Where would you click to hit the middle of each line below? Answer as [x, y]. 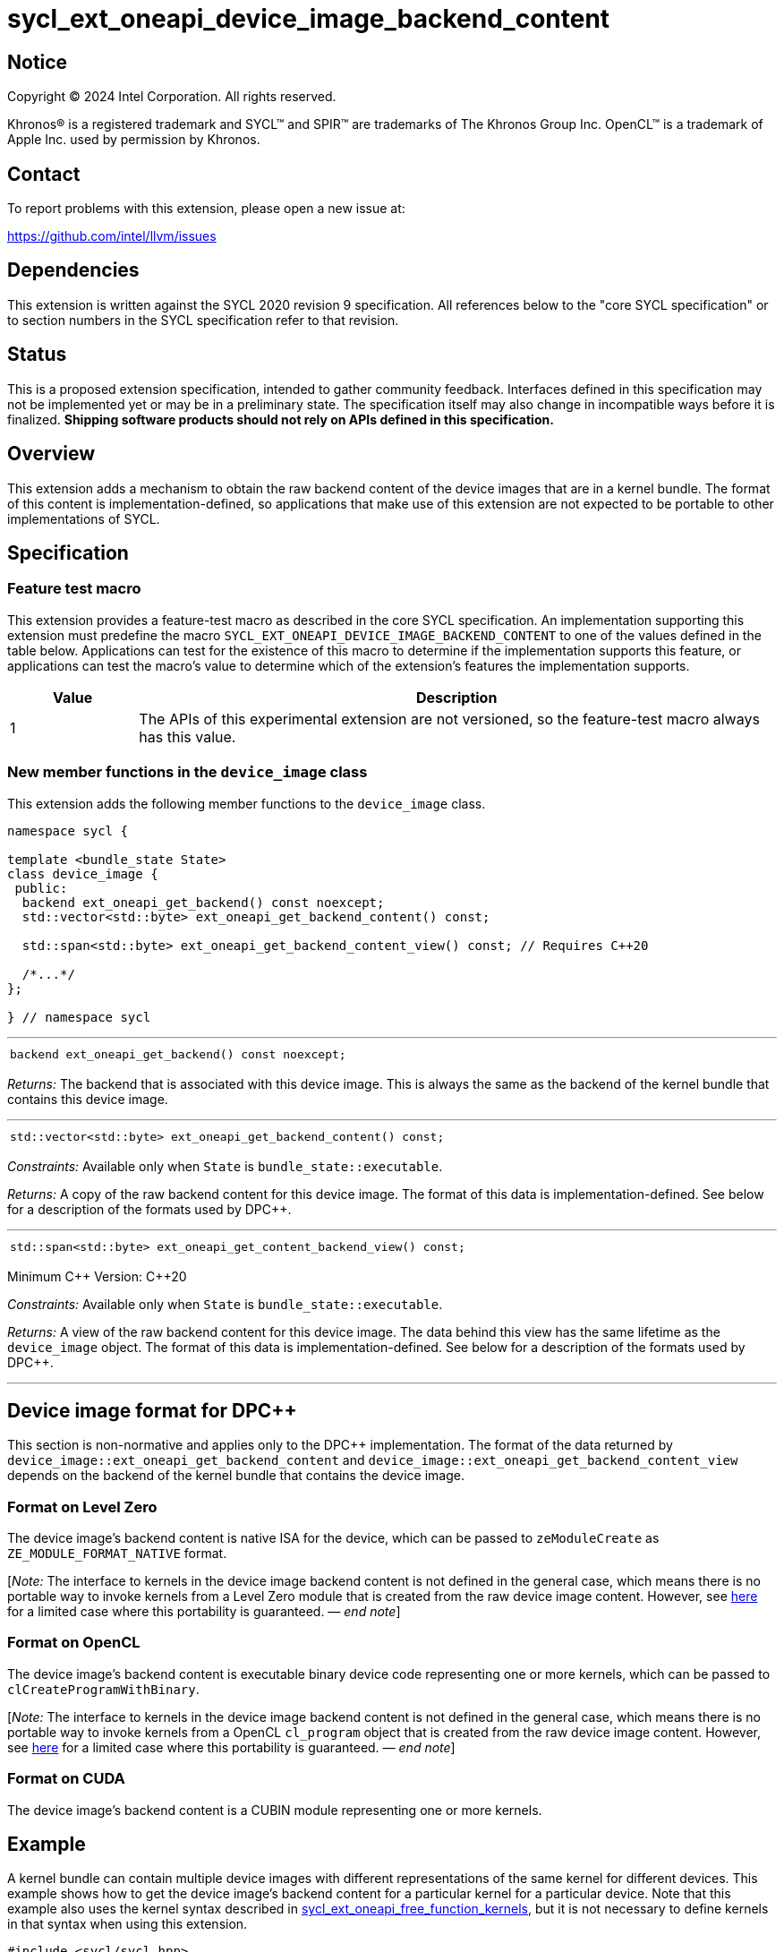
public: [41, 888]
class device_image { [83, 873]
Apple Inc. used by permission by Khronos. [134, 140]
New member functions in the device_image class [187, 772]
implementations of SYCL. [84, 518]
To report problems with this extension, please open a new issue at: [206, 209]
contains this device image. [88, 1099]
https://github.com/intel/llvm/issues [112, 236]
